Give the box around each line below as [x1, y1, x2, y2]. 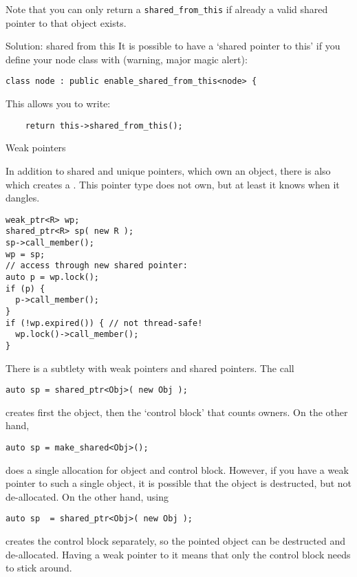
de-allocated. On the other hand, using [6, 489, 169, 503]
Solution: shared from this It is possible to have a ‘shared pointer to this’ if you [6, 39, 340, 53]
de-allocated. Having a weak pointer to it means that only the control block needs [6, 547, 351, 561]
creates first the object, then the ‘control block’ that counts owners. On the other [6, 404, 348, 419]
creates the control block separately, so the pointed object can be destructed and [6, 534, 345, 548]
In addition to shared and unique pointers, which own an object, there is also [6, 163, 331, 177]
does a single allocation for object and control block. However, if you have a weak [6, 462, 349, 477]
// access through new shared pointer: [6, 261, 188, 271]
